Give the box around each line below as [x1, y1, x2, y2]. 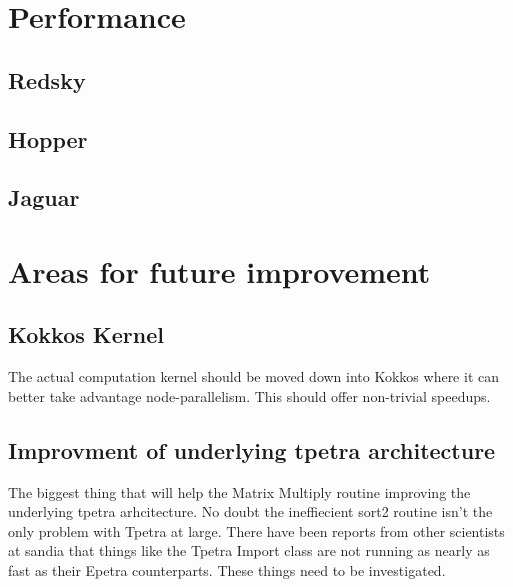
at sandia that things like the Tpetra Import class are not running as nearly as [8, 540, 490, 561]
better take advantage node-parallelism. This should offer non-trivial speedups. [8, 385, 491, 406]
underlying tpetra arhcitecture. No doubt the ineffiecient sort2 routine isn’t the [8, 501, 493, 522]
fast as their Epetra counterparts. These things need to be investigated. [8, 560, 446, 581]
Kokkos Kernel [8, 319, 164, 350]
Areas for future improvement [8, 250, 431, 291]
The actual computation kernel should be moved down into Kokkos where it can [8, 366, 499, 387]
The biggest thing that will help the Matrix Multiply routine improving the [8, 481, 471, 502]
